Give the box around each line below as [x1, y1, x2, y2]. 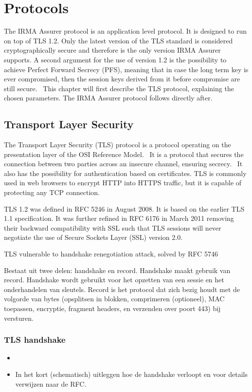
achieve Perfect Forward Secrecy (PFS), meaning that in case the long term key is [4, 64, 249, 74]
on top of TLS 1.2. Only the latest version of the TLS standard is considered [4, 35, 233, 45]
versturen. [4, 313, 34, 323]
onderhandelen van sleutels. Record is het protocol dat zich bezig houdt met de [4, 284, 240, 294]
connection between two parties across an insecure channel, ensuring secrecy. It [4, 158, 243, 169]
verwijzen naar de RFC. [15, 378, 87, 389]
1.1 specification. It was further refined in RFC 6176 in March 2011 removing [4, 213, 234, 223]
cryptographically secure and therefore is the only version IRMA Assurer [4, 45, 221, 55]
